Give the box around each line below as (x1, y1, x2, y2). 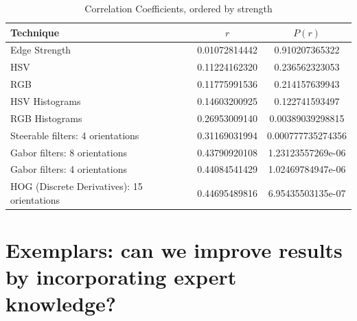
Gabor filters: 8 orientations (10, 145, 127, 159)
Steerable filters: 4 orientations (10, 128, 139, 142)
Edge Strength (10, 43, 71, 57)
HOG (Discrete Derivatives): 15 (10, 179, 143, 193)
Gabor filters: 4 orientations (10, 162, 127, 176)
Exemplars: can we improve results (5, 236, 343, 264)
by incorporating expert (5, 263, 237, 291)
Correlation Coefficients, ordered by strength (84, 1, 273, 15)
